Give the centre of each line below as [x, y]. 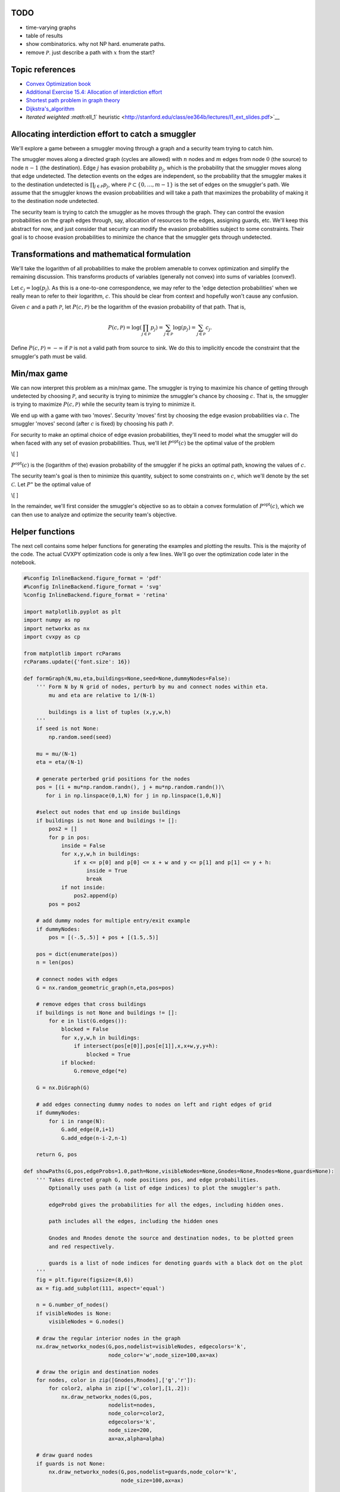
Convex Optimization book [58, 84]
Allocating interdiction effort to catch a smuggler [104, 134]
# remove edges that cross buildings [91, 1004]
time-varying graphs [51, 27]
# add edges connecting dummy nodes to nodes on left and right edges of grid [154, 1104]
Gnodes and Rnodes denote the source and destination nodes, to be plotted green [171, 1238]
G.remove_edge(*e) [100, 1071]
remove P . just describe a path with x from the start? [90, 52]
